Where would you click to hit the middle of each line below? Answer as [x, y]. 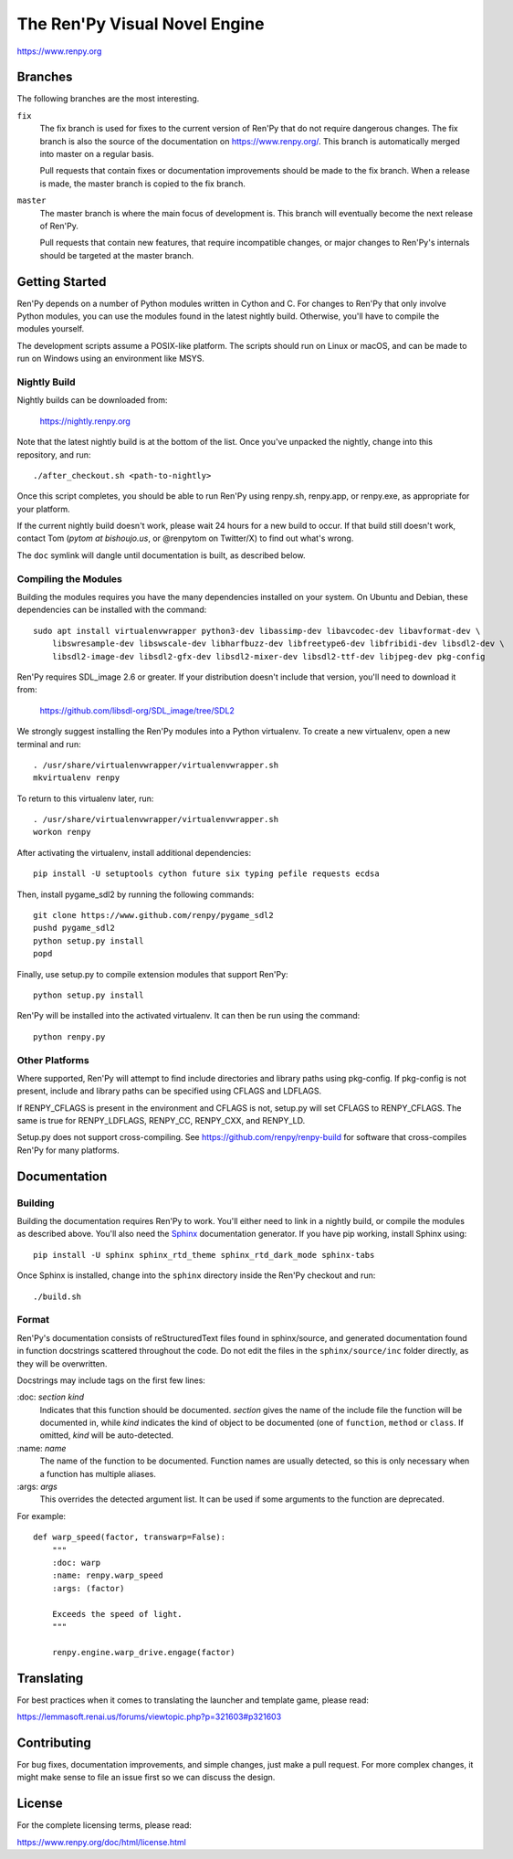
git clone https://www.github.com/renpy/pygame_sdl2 [153, 915]
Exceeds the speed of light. [117, 1614]
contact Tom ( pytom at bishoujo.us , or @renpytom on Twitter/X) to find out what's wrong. [185, 538]
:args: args [37, 1487]
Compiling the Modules [70, 578]
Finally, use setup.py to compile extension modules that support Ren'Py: [152, 974]
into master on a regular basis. [97, 154]
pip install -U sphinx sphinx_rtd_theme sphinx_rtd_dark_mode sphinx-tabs [204, 1255]
